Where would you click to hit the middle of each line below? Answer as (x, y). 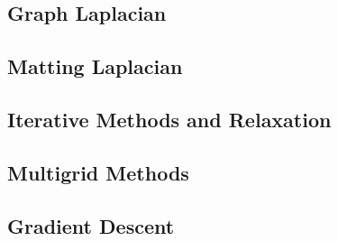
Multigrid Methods (98, 172)
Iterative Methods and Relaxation (169, 119)
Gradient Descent (91, 225)
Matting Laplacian (95, 66)
